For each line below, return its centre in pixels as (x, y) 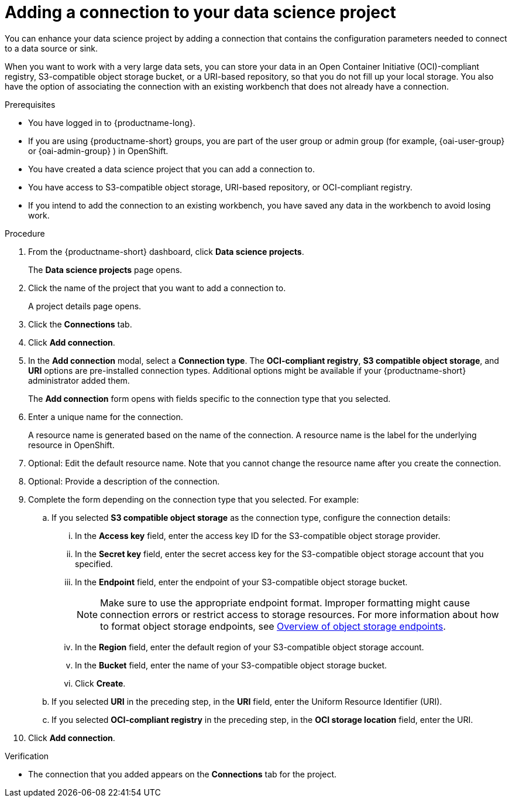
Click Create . (100, 683)
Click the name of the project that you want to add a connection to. (157, 288)
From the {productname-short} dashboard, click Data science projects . (166, 251)
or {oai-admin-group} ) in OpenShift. (98, 151)
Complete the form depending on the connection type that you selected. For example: (194, 499)
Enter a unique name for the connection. (106, 417)
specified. (94, 564)
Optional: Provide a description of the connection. (124, 481)
